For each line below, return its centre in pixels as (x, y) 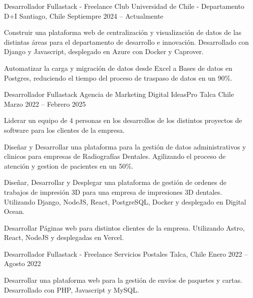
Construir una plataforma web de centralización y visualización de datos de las (123, 32)
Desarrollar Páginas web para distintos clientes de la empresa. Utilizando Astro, (125, 227)
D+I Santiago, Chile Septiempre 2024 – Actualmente (84, 15)
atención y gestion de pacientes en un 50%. (69, 165)
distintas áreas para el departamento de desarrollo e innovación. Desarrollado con (126, 42)
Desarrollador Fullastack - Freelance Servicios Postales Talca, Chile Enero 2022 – (126, 253)
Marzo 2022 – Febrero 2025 (45, 104)
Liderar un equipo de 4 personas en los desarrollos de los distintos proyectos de (123, 120)
